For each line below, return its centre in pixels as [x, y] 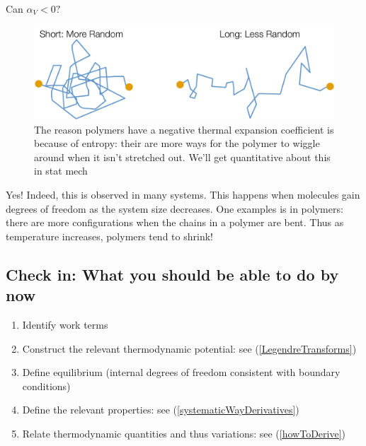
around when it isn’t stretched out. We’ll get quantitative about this [182, 157]
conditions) [46, 386]
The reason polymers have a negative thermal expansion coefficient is [184, 129]
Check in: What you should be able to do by [172, 274]
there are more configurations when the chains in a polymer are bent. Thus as [175, 222]
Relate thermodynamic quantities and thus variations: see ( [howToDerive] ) [184, 433]
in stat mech [61, 171]
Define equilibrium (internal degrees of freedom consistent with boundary [181, 372]
